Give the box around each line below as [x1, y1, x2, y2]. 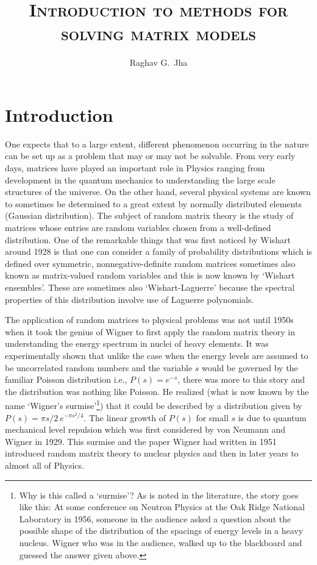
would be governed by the [202, 361, 298, 374]
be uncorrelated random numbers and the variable [5, 361, 193, 374]
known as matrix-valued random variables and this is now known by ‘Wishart [5, 269, 295, 282]
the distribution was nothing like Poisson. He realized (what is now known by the [5, 385, 309, 397]
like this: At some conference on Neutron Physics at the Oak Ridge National [19, 500, 305, 513]
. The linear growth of [84, 411, 166, 424]
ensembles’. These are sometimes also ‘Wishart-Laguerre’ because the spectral [5, 280, 295, 293]
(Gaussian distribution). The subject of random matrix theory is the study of [5, 209, 294, 222]
